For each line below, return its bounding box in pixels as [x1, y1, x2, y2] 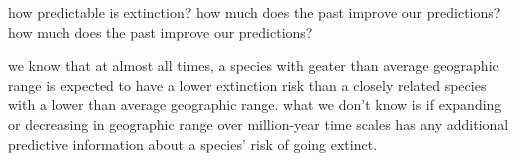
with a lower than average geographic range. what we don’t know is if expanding [8, 94, 502, 115]
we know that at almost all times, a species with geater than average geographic [8, 55, 499, 76]
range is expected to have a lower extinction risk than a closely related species [8, 74, 487, 95]
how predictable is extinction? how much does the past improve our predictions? [8, 2, 501, 22]
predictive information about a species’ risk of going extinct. [8, 133, 378, 154]
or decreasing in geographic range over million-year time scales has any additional [8, 113, 509, 134]
